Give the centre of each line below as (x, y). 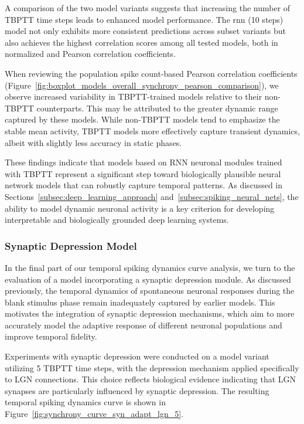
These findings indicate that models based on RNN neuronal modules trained (144, 162)
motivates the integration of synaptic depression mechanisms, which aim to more (150, 313)
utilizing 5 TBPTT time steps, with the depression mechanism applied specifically (152, 367)
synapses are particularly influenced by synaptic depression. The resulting (137, 390)
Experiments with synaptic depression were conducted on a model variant (137, 356)
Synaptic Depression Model (71, 245)
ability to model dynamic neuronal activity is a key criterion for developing (140, 208)
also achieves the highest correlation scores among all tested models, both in (141, 42)
